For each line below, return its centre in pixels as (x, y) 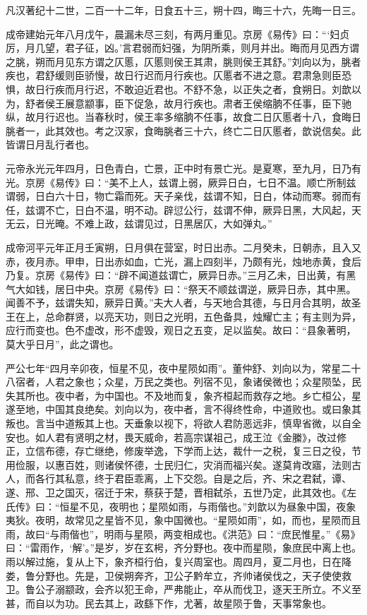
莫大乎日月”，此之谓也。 (62, 344)
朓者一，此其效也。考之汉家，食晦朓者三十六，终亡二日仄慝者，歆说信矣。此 (183, 130)
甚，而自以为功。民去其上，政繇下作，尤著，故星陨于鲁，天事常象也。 (169, 603)
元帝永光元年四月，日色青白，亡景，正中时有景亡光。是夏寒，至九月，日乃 (179, 168)
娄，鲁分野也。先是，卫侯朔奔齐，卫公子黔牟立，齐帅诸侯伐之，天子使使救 (179, 575)
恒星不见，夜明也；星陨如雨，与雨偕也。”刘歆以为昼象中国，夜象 (208, 506)
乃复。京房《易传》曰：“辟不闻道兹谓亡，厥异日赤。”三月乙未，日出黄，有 (176, 275)
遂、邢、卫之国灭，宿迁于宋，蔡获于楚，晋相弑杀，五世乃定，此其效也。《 (176, 492)
